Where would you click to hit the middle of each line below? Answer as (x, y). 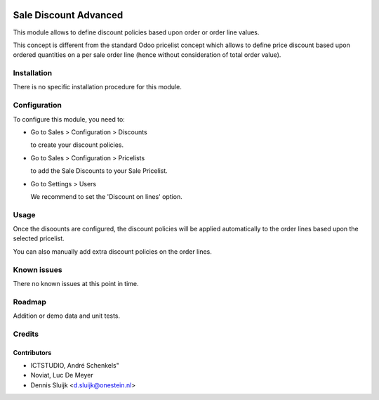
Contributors (32, 352)
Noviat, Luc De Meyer (62, 375)
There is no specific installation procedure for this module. (97, 87)
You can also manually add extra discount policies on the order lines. (112, 251)
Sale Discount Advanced (68, 15)
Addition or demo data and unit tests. (67, 316)
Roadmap (30, 302)
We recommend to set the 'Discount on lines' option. (106, 196)
